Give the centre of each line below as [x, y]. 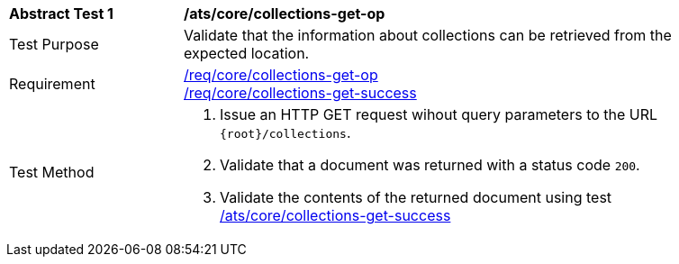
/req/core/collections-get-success [300, 93]
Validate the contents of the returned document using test [416, 197]
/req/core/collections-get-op [281, 75]
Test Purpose [54, 44]
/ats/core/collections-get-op [285, 14]
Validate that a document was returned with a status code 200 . [430, 165]
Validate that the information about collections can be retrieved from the [428, 35]
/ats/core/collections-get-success [335, 215]
